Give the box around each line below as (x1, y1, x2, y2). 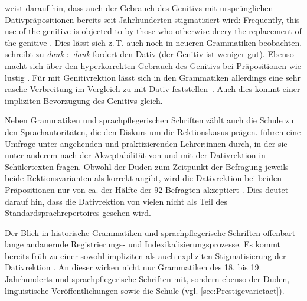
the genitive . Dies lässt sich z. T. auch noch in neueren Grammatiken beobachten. (5, 36, 302, 48)
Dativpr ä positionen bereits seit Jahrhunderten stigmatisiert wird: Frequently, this (5, 13, 300, 25)
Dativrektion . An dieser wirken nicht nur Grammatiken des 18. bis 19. (5, 261, 262, 273)
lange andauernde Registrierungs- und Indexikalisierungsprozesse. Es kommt (5, 238, 281, 250)
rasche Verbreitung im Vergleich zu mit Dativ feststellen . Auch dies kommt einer (5, 83, 301, 95)
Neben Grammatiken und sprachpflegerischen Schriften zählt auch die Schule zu (5, 114, 294, 126)
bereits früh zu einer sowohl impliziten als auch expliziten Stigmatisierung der (5, 249, 286, 261)
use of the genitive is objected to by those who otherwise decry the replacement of (5, 25, 302, 37)
